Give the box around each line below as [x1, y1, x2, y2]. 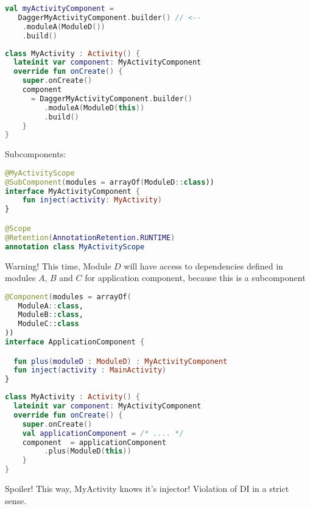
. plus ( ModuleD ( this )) [44, 447, 132, 456]
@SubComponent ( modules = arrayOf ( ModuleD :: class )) [5, 177, 214, 187]
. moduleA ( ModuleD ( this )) [44, 103, 145, 112]
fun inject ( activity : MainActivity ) [13, 366, 166, 375]
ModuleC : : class [18, 319, 79, 329]
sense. [5, 494, 27, 507]
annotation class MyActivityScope [5, 242, 145, 251]
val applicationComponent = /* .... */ [22, 429, 184, 438]
